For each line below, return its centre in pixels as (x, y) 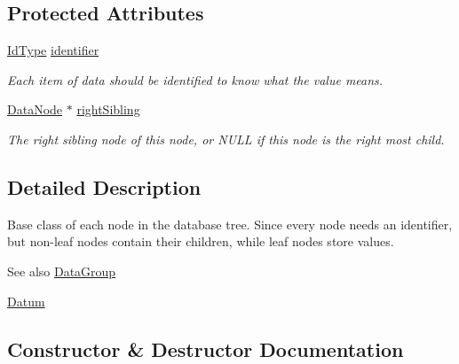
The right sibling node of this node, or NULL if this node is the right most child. (226, 139)
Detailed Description (104, 186)
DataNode (35, 109)
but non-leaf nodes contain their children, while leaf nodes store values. (201, 241)
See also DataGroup (62, 271)
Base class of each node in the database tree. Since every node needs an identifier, (230, 224)
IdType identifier (53, 50)
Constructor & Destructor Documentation (206, 349)
